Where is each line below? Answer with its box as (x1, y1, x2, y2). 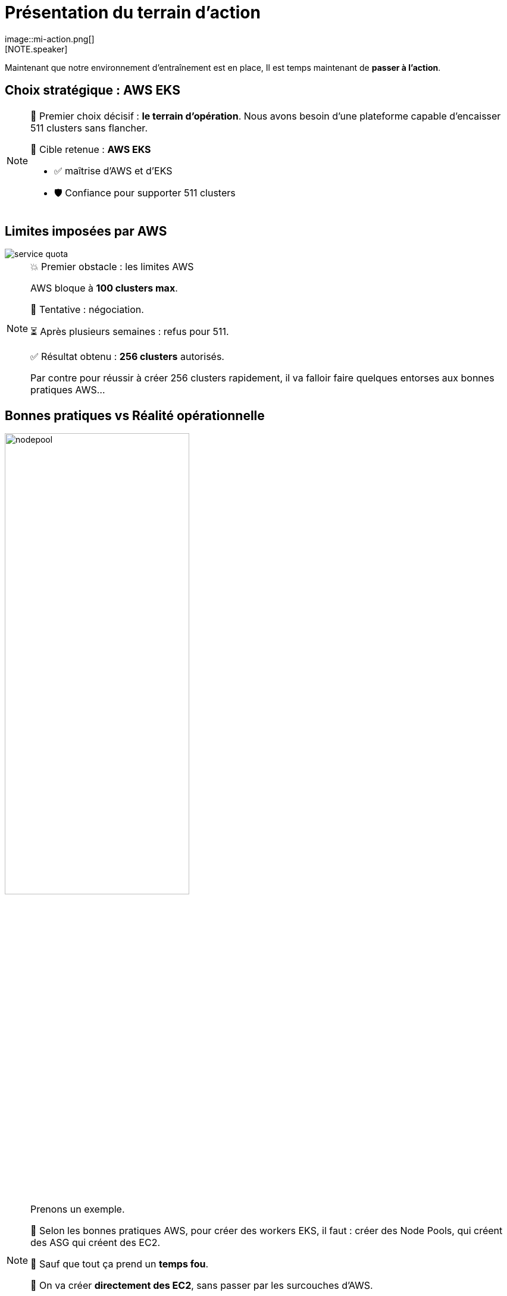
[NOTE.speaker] (5, 43, 68, 54)
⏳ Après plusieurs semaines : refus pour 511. (30, 325, 229, 338)
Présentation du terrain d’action (5, 2, 261, 23)
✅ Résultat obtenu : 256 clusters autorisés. (30, 350, 224, 363)
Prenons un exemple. (30, 1203, 125, 1216)
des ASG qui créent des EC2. (30, 1236, 160, 1249)
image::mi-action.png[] (5, 33, 95, 44)
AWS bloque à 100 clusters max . (30, 282, 178, 295)
